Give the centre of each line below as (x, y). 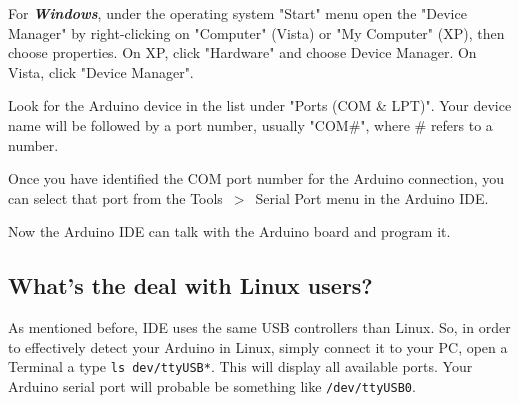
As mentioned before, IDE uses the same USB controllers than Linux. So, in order (259, 327)
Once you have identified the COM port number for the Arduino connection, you (256, 178)
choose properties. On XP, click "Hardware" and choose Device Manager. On (242, 52)
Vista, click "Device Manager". (101, 71)
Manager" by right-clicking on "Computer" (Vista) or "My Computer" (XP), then (256, 32)
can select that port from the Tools (115, 197)
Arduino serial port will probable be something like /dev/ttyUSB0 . (212, 385)
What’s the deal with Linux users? (190, 285)
